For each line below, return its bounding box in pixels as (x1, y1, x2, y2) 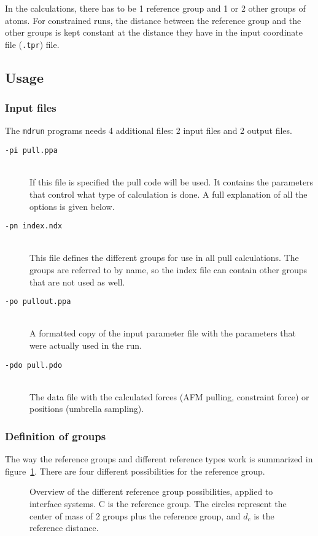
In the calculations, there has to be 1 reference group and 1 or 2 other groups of (5, 2, 306, 14)
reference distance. (29, 521, 99, 534)
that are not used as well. (29, 275, 125, 288)
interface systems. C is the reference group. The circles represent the (29, 497, 287, 510)
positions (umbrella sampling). (29, 402, 144, 415)
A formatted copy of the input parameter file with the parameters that (29, 327, 296, 340)
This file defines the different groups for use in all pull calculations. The (29, 251, 299, 264)
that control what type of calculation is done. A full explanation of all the (29, 187, 308, 200)
